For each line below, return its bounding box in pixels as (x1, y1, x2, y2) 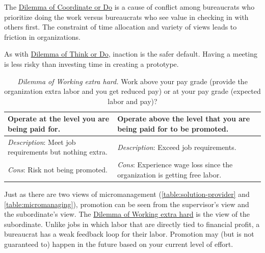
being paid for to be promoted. (117, 123, 229, 134)
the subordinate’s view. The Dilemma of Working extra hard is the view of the (4, 209, 250, 219)
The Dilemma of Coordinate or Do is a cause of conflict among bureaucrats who (4, 2, 255, 12)
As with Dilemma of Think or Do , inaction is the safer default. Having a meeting (4, 48, 257, 59)
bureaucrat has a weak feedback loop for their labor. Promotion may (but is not (4, 229, 254, 239)
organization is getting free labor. (117, 169, 222, 180)
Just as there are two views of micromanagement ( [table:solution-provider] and (4, 188, 250, 199)
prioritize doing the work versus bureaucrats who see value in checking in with (4, 11, 249, 22)
